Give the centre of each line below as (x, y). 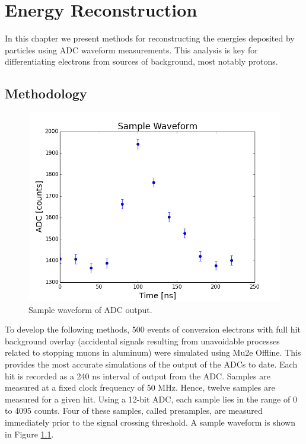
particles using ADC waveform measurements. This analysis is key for (131, 49)
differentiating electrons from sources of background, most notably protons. (141, 61)
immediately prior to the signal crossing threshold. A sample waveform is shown (150, 422)
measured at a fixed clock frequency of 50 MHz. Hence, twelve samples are (140, 387)
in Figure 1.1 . (29, 434)
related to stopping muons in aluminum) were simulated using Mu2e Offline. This (153, 352)
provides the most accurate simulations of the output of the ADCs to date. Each (151, 364)
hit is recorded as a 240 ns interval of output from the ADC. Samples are (138, 376)
